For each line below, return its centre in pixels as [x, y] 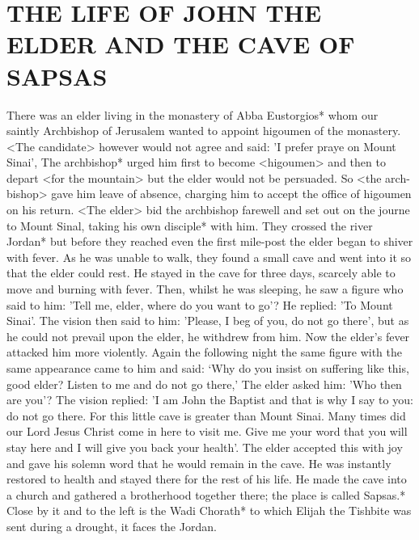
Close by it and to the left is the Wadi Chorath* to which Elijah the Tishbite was [209, 510]
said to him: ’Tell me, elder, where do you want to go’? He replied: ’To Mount [200, 304]
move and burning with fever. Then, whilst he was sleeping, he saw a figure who [205, 289]
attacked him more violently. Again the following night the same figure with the [204, 352]
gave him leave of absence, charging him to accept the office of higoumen [231, 194]
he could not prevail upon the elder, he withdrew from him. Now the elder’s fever [208, 336]
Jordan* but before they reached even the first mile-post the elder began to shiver [210, 241]
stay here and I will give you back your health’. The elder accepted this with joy [205, 447]
